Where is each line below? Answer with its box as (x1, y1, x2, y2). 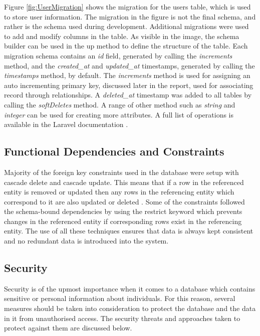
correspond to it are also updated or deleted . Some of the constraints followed (4, 196, 245, 206)
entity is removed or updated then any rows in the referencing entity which (4, 186, 234, 197)
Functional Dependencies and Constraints (4, 143, 224, 159)
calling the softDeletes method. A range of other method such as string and (4, 99, 235, 109)
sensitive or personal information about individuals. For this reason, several (4, 293, 235, 303)
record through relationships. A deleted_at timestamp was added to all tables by (4, 89, 252, 100)
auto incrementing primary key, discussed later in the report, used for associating (4, 79, 253, 90)
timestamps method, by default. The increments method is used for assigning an (4, 70, 250, 80)
